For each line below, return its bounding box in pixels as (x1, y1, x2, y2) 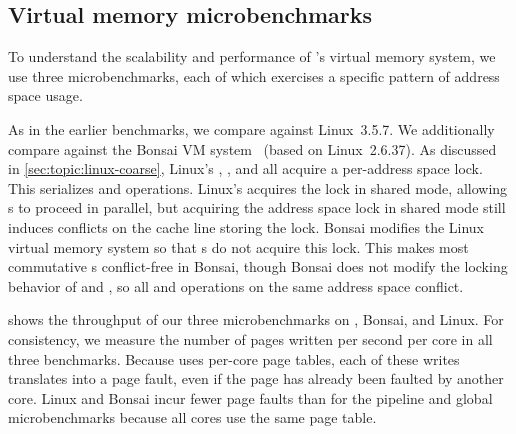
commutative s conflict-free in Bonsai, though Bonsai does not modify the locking (8, 256, 508, 277)
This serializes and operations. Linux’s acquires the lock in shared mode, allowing (8, 177, 508, 198)
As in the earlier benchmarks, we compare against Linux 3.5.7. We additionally (8, 118, 495, 139)
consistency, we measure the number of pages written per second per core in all (8, 328, 493, 349)
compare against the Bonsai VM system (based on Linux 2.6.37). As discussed (8, 138, 497, 159)
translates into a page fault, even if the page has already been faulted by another (8, 368, 504, 389)
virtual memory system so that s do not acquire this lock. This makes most (8, 236, 469, 257)
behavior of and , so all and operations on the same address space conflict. (8, 275, 464, 296)
